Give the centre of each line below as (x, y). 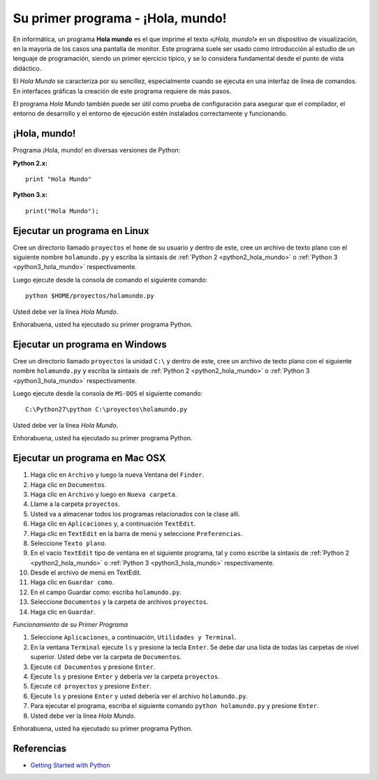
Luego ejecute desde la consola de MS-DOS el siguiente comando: (108, 393)
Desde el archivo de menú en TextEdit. (86, 572)
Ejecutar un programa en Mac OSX (90, 458)
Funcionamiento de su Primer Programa (71, 625)
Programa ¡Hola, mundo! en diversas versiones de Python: (97, 150)
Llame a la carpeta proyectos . (75, 504)
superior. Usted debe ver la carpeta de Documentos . (106, 657)
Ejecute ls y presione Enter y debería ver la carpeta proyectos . (125, 676)
